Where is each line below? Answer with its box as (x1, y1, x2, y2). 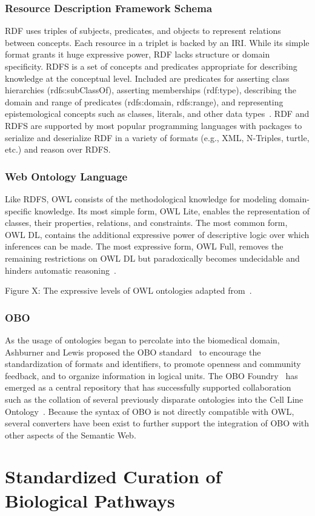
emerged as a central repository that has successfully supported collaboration (5, 381, 291, 394)
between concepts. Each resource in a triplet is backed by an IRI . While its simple (5, 36, 310, 48)
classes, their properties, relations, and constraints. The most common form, (5, 216, 288, 229)
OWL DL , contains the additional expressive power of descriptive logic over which (5, 228, 310, 240)
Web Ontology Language (5, 168, 128, 184)
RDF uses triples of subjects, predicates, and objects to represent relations (5, 24, 281, 37)
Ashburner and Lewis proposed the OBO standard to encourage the (5, 345, 261, 358)
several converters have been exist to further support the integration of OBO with (5, 417, 310, 429)
